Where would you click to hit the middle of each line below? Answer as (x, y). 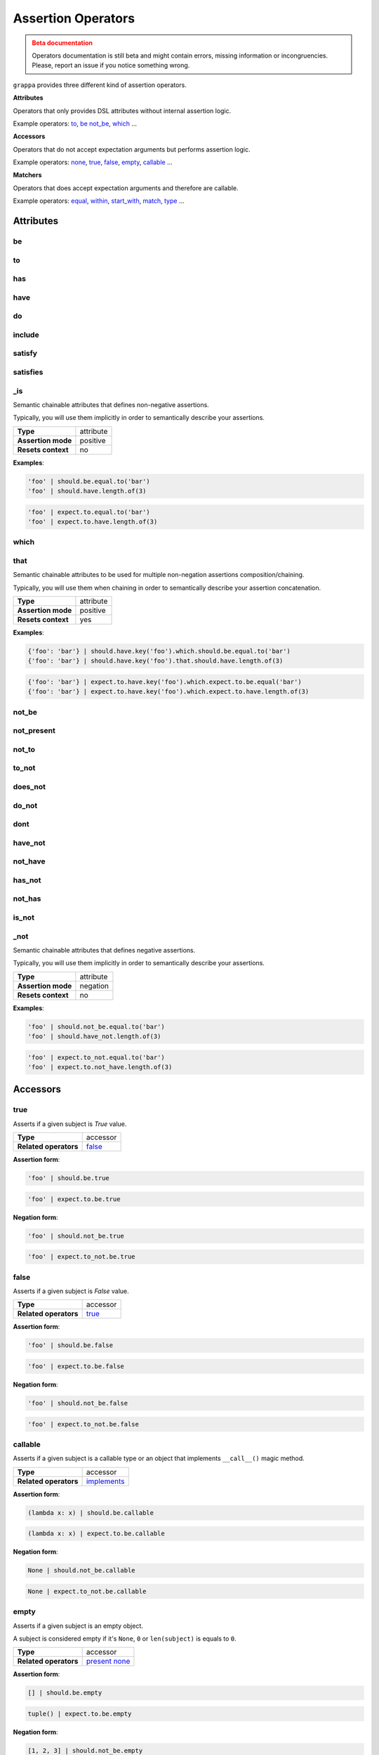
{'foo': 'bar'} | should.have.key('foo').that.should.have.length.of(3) (155, 661)
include (26, 335)
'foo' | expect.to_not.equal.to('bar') (96, 1057)
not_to (24, 749)
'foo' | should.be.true (69, 1178)
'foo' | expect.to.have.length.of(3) (93, 522)
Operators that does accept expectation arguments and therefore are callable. (126, 188)
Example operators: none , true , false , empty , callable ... (93, 162)
